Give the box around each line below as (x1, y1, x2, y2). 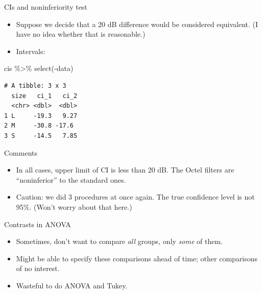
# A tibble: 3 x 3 (4, 82, 66, 89)
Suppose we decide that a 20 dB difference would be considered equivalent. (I (16, 18, 258, 29)
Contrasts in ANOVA (4, 218, 71, 229)
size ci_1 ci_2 (11, 92, 78, 100)
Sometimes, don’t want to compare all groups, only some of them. (16, 236, 223, 247)
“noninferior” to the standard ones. (16, 174, 126, 185)
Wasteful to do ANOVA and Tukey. (16, 280, 128, 290)
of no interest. (16, 263, 60, 274)
